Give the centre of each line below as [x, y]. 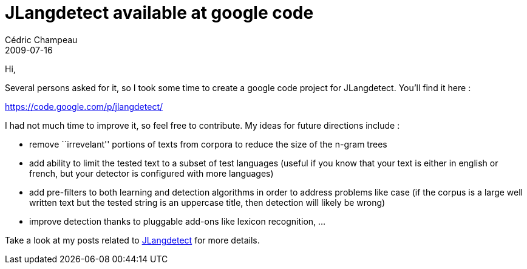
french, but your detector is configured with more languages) [151, 173]
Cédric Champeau [41, 39]
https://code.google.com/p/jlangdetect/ [84, 106]
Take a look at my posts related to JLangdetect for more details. [132, 240]
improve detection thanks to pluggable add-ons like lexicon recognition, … [178, 221]
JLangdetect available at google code [159, 13]
